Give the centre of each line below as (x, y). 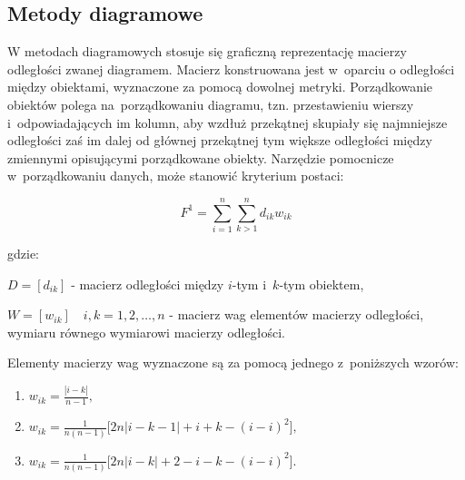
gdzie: (23, 254)
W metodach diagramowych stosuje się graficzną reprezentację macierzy (207, 51)
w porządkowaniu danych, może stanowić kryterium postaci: (176, 176)
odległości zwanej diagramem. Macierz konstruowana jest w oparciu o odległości (231, 69)
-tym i (249, 284)
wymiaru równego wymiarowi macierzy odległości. (146, 332)
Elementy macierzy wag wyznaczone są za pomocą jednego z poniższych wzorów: (233, 362)
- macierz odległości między (148, 284)
